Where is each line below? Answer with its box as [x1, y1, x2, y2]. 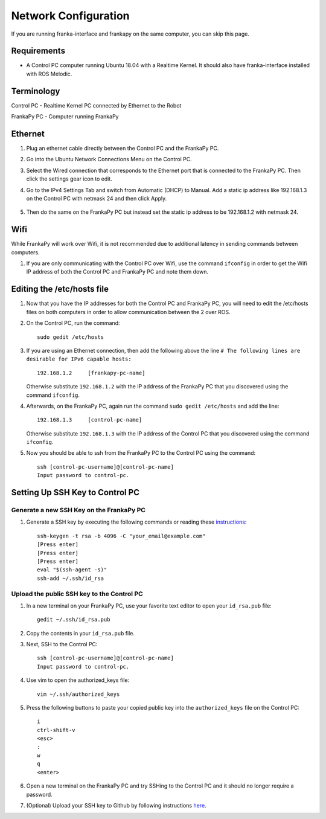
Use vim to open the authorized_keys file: [26, 676, 130, 684]
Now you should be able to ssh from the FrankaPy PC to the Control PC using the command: [26, 449, 256, 457]
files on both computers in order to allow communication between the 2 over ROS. [26, 308, 231, 315]
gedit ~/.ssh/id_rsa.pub [37, 616, 110, 623]
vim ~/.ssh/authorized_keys [37, 690, 120, 698]
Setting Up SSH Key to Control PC [11, 487, 140, 498]
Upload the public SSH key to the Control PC [11, 589, 143, 598]
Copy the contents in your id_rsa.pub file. [26, 629, 135, 637]
